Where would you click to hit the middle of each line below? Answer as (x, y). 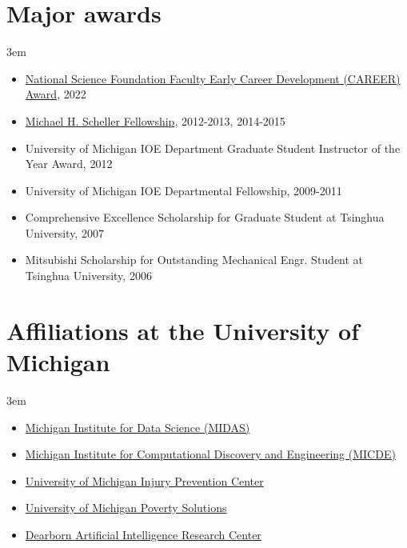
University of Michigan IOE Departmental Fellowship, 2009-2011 (184, 190)
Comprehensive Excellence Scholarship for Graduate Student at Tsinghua (205, 217)
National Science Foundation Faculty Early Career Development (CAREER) (213, 78)
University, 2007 (64, 232)
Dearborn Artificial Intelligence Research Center (143, 534)
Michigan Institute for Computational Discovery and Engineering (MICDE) (210, 454)
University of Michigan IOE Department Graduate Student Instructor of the (213, 148)
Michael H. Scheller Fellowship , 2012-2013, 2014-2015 (155, 120)
